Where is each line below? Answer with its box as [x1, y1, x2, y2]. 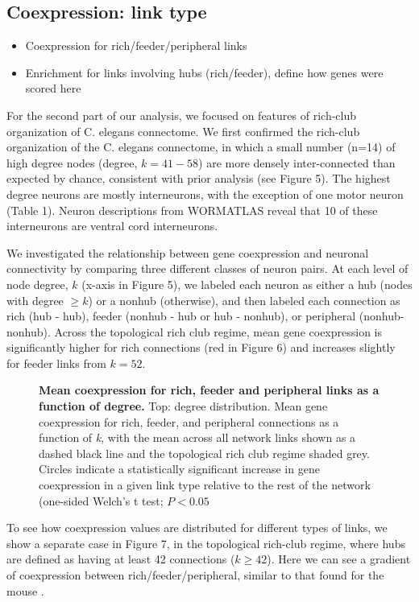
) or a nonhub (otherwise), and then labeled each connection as [88, 291, 400, 308]
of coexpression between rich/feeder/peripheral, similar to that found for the [6, 567, 384, 583]
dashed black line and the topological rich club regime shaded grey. [39, 444, 370, 461]
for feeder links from [6, 354, 106, 371]
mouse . [6, 582, 44, 599]
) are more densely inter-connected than [198, 154, 396, 171]
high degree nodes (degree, [6, 154, 138, 171]
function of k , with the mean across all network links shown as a [39, 429, 356, 446]
